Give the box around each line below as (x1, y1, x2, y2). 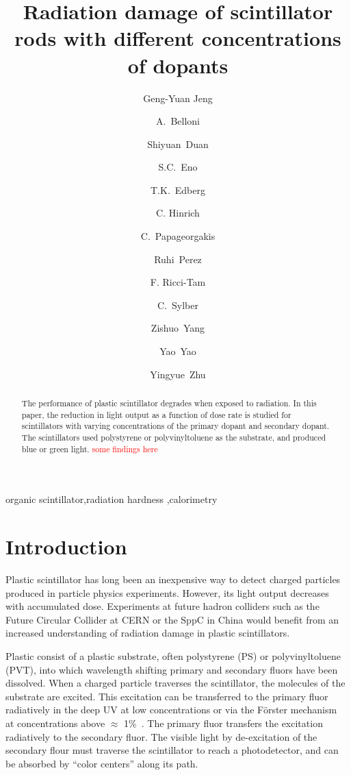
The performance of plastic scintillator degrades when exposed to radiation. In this (21, 397, 317, 409)
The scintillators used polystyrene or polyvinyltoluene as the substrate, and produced (21, 431, 326, 443)
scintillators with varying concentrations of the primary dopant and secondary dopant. (21, 420, 330, 432)
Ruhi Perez (154, 251, 202, 266)
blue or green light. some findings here (21, 443, 158, 454)
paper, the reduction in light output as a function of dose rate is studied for (21, 408, 291, 420)
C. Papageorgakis (140, 229, 216, 243)
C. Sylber (157, 297, 198, 312)
